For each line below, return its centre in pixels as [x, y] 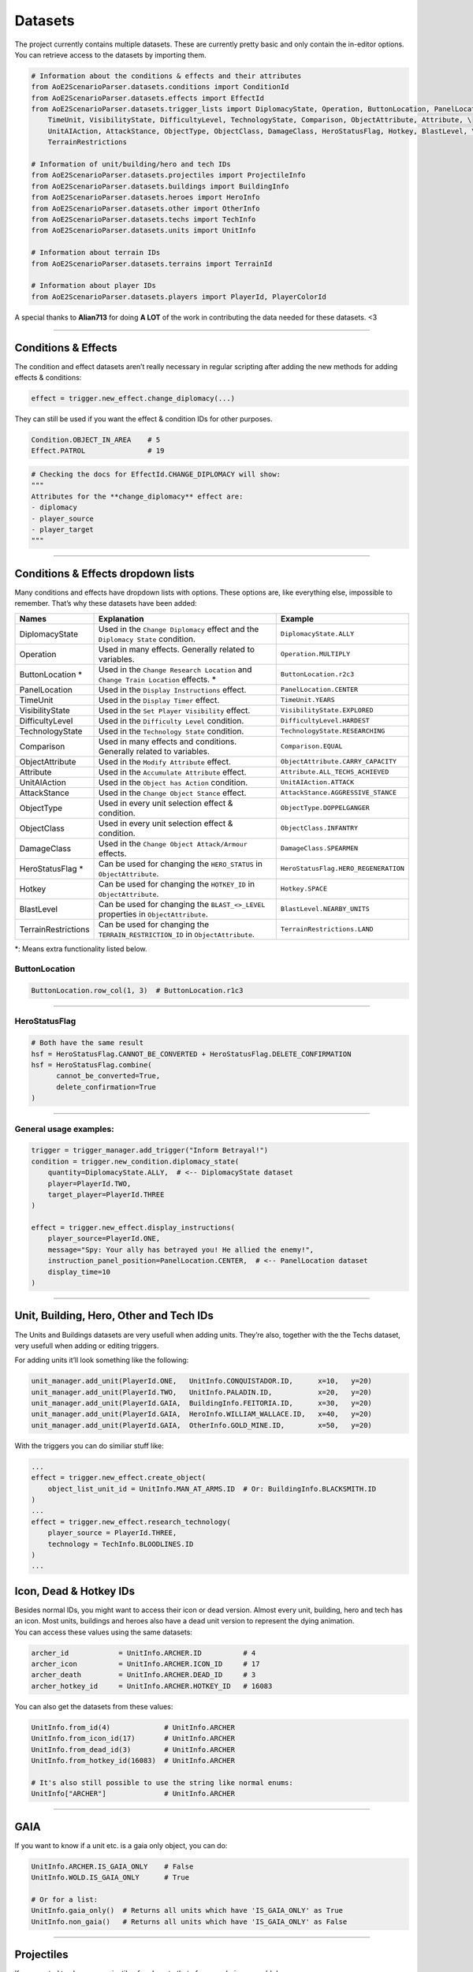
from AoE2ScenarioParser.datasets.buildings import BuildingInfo [160, 186]
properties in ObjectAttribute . [153, 913]
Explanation [122, 618]
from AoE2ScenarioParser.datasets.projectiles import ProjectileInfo [168, 175]
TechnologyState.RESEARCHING [333, 731]
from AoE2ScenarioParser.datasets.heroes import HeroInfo [145, 198]
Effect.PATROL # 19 [98, 451]
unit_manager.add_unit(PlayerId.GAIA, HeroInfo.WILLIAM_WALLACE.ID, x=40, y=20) [201, 1414]
